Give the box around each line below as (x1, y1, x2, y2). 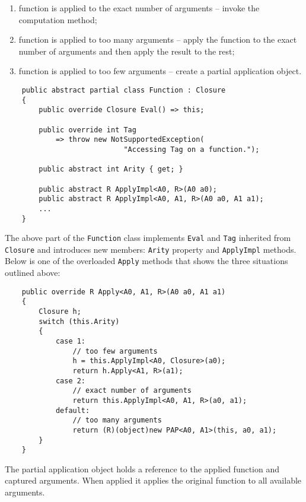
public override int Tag (39, 125, 136, 134)
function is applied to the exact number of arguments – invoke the (18, 2, 260, 14)
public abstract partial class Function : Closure (21, 85, 226, 94)
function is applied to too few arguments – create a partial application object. (18, 65, 302, 77)
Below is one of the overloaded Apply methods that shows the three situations (5, 255, 288, 267)
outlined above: (5, 266, 60, 279)
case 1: (55, 337, 86, 345)
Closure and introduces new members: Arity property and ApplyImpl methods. (5, 243, 297, 255)
